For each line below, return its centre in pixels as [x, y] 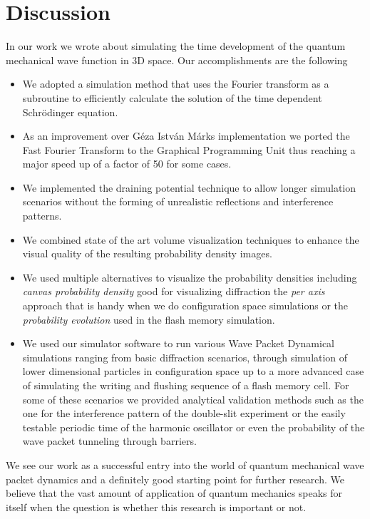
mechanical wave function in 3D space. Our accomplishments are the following [177, 60]
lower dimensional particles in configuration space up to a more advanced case [193, 371]
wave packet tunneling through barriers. [109, 441]
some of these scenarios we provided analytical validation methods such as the [193, 399]
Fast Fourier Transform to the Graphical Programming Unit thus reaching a [189, 149]
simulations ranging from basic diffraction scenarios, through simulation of [185, 357]
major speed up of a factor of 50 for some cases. [127, 164]
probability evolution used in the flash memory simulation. [149, 319]
